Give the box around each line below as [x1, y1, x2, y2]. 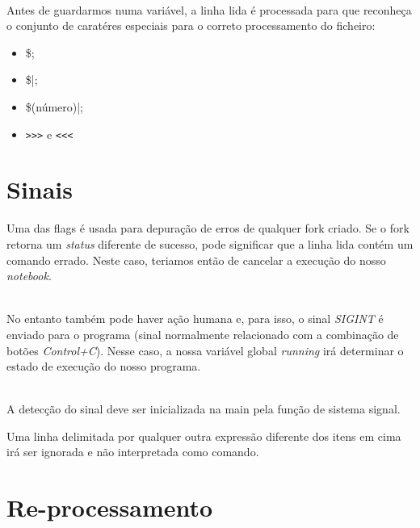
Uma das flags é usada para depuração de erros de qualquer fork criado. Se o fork [6, 220, 409, 237]
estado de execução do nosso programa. [6, 358, 201, 375]
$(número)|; [25, 98, 84, 115]
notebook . [6, 267, 52, 284]
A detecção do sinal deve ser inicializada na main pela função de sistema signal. [6, 400, 401, 417]
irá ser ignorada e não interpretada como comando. [6, 443, 259, 460]
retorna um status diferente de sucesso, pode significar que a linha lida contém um [6, 235, 414, 252]
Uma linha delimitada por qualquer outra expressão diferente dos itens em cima [6, 427, 401, 444]
